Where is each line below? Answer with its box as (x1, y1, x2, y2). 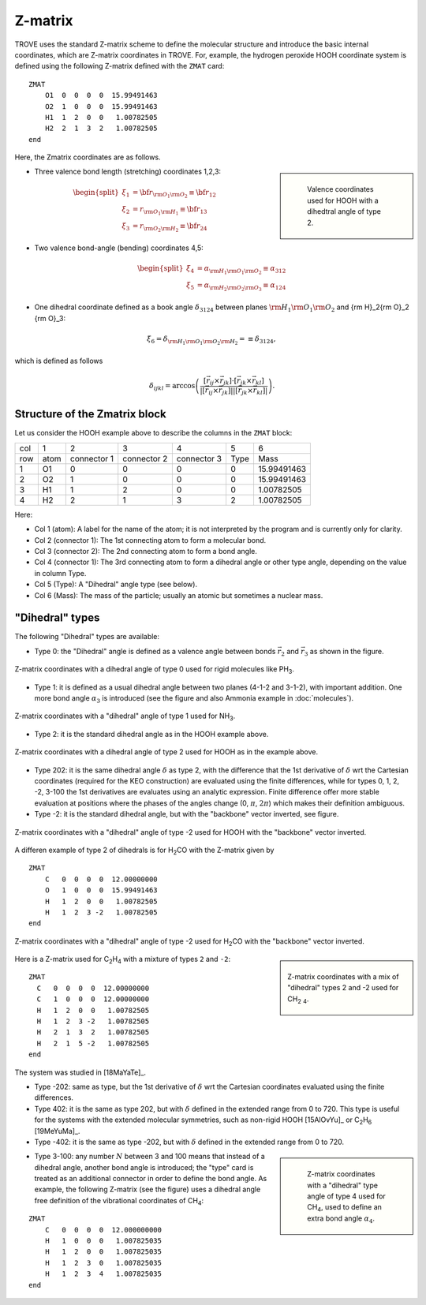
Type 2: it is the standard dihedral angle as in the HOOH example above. (34, 729, 269, 739)
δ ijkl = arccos (148, 381, 196, 392)
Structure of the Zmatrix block (14, 407, 167, 421)
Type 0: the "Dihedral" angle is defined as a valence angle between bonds (34, 646, 276, 656)
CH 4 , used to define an (307, 1202, 383, 1214)
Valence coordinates (307, 185, 374, 194)
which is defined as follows (14, 356, 103, 365)
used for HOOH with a (307, 196, 379, 205)
